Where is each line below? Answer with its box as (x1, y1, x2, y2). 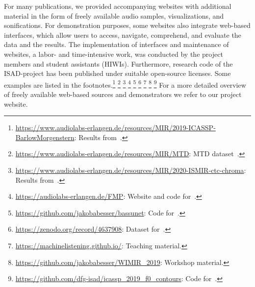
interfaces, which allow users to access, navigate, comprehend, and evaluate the (4, 29, 241, 40)
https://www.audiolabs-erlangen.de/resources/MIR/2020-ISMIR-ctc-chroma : (15, 165, 246, 175)
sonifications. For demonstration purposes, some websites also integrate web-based (4, 20, 251, 30)
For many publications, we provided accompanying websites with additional (4, 1, 231, 11)
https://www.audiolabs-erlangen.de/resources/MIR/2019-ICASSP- (15, 122, 216, 133)
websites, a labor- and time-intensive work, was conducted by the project (4, 48, 223, 59)
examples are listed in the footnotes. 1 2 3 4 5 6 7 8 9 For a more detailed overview (4, 78, 246, 90)
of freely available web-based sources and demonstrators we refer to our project (4, 89, 242, 99)
